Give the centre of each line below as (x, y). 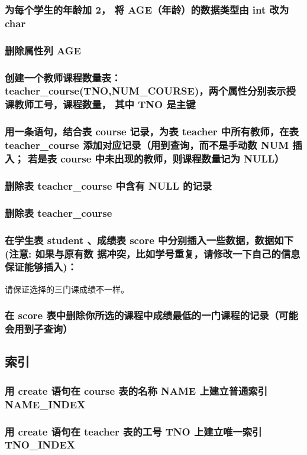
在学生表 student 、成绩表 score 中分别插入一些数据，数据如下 (149, 240)
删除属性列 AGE (43, 50)
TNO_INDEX (40, 445)
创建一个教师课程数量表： (63, 77)
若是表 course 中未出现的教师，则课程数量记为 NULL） (156, 159)
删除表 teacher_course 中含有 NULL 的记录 (109, 185)
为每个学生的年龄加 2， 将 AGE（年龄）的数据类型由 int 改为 (147, 9)
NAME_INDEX (45, 404)
